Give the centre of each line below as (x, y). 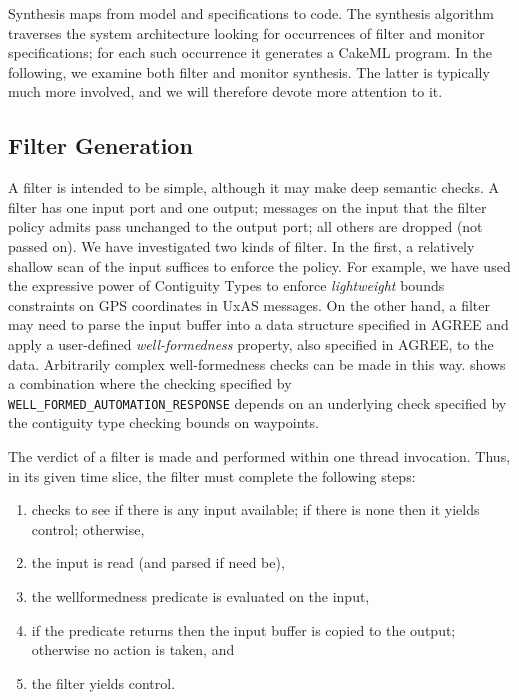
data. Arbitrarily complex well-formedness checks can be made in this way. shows (257, 363)
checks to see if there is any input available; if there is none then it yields (255, 509)
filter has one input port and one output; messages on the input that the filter (247, 206)
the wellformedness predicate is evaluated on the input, (200, 595)
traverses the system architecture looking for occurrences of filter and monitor (246, 32)
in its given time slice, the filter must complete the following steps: (212, 475)
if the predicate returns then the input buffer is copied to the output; (243, 629)
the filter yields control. (103, 682)
